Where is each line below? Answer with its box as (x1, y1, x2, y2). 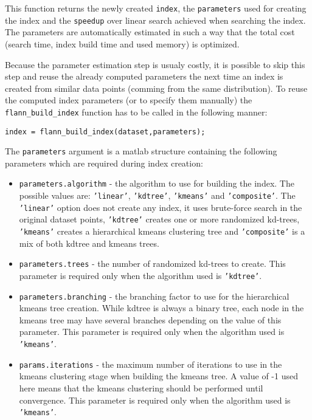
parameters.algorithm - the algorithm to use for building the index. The (19, 177, 294, 190)
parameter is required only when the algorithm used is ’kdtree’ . (19, 269, 262, 281)
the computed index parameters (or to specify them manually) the (5, 94, 252, 106)
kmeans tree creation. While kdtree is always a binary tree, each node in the (19, 301, 304, 314)
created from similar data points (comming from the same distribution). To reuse (5, 81, 308, 94)
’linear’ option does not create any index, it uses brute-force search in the (19, 201, 302, 213)
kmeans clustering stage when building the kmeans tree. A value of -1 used (19, 370, 298, 382)
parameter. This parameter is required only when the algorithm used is (19, 325, 285, 338)
